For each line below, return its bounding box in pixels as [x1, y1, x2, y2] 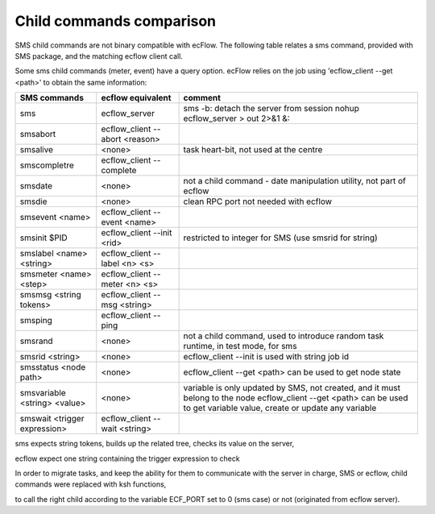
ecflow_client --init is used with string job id [183, 351, 350, 363]
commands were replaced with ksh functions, [14, 479, 167, 489]
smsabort [19, 129, 56, 140]
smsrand [19, 335, 53, 346]
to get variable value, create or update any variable [183, 403, 377, 414]
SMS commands [19, 93, 85, 104]
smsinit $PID [19, 232, 68, 243]
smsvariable [19, 388, 66, 399]
